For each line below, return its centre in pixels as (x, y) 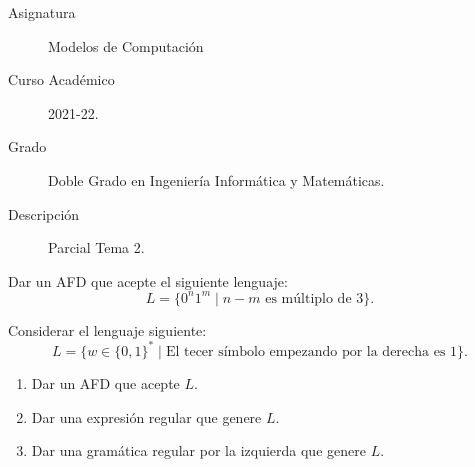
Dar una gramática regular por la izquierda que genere (198, 450)
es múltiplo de (308, 298)
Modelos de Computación (126, 45)
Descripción (44, 213)
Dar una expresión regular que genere (146, 416)
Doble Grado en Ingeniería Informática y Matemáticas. (216, 179)
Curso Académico (61, 79)
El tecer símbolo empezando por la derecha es (305, 351)
